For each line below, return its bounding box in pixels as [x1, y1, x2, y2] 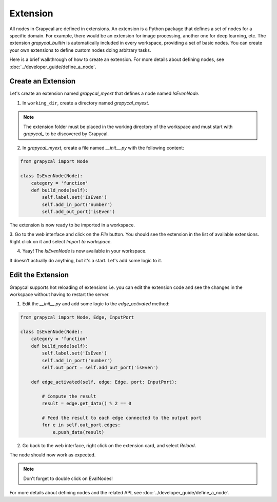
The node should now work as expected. [9, 451, 96, 458]
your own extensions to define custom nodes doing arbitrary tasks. [9, 47, 151, 53]
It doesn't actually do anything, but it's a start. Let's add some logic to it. [9, 257, 163, 263]
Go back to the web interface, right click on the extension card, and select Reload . [22, 442, 196, 448]
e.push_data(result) [52, 429, 105, 435]
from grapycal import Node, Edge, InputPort [20, 315, 134, 320]
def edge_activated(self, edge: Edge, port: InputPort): [31, 379, 177, 385]
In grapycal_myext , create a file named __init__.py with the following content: [22, 145, 184, 151]
